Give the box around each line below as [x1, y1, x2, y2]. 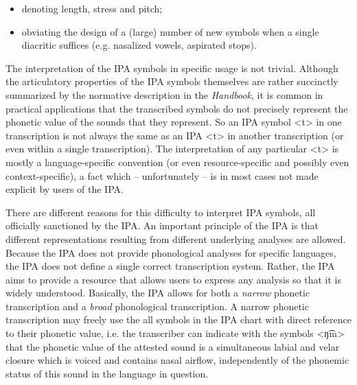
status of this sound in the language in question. [5, 366, 209, 380]
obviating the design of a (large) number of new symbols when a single [21, 24, 319, 38]
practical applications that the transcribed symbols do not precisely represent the [5, 101, 348, 115]
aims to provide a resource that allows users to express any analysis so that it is [5, 272, 342, 286]
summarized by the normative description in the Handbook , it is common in [5, 87, 323, 102]
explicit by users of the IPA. [5, 182, 124, 196]
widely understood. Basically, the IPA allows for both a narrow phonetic [5, 285, 310, 300]
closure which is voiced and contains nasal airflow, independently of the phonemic [5, 353, 349, 367]
